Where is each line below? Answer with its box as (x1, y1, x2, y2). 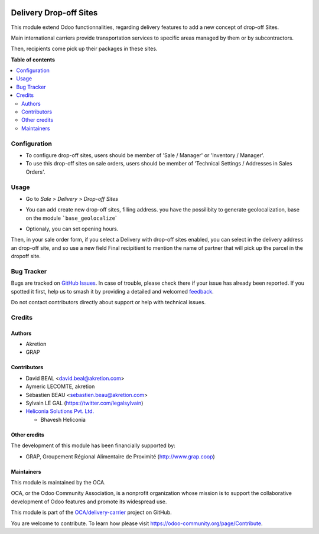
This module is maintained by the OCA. (11, 479, 106, 486)
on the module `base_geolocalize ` (25, 214, 118, 222)
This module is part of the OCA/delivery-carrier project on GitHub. (11, 509, 172, 516)
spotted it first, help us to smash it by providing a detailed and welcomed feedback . (11, 288, 214, 295)
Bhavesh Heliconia (40, 416, 86, 423)
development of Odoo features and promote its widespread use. (11, 498, 167, 505)
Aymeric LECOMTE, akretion (25, 383, 95, 390)
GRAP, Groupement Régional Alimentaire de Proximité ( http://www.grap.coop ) (25, 452, 215, 460)
